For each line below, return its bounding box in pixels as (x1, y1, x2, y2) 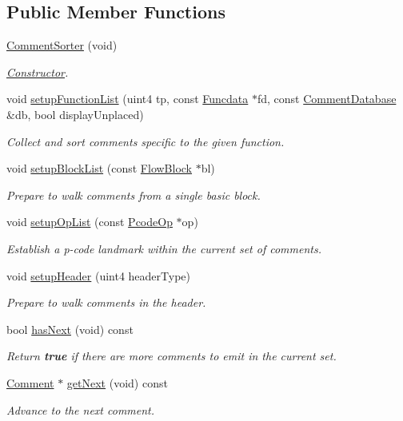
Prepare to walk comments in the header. (6, 294, 206, 311)
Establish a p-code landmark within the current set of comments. (6, 240, 321, 256)
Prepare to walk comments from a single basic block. (6, 186, 261, 203)
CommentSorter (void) (6, 37, 118, 54)
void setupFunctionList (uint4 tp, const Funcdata (6, 90, 249, 107)
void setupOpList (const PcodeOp (6, 213, 173, 230)
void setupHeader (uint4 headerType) (6, 267, 191, 284)
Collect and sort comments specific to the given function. (6, 133, 285, 149)
